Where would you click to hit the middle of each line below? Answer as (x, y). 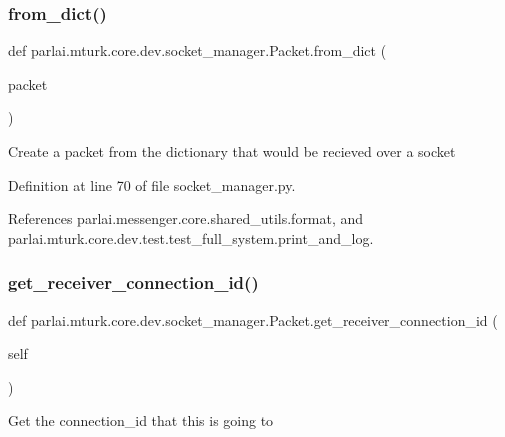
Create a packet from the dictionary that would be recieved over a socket (232, 151)
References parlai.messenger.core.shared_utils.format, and (186, 218)
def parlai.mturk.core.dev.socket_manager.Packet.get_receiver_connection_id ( (253, 319)
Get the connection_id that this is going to (141, 420)
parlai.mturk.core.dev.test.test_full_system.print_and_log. (191, 237)
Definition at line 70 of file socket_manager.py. (152, 184)
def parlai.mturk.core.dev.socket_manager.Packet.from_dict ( (197, 50)
